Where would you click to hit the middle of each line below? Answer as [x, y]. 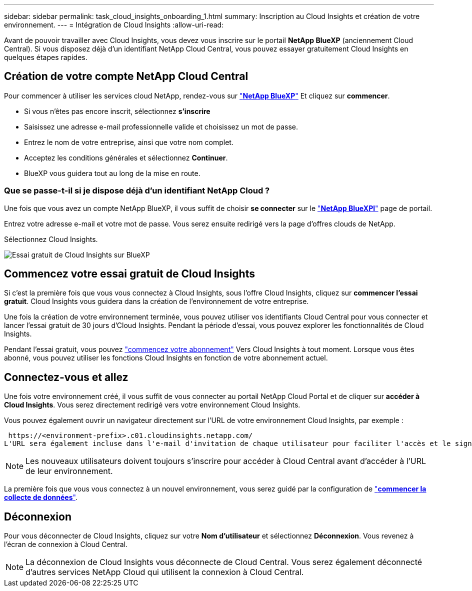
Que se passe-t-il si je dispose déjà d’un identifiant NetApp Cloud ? [137, 191]
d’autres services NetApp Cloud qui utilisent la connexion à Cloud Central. [165, 572]
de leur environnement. [69, 471]
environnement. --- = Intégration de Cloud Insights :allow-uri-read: [114, 25]
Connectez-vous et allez [66, 377]
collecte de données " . [41, 497]
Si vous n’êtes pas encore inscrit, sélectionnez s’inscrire [117, 111]
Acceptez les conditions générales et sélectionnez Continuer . [126, 157]
